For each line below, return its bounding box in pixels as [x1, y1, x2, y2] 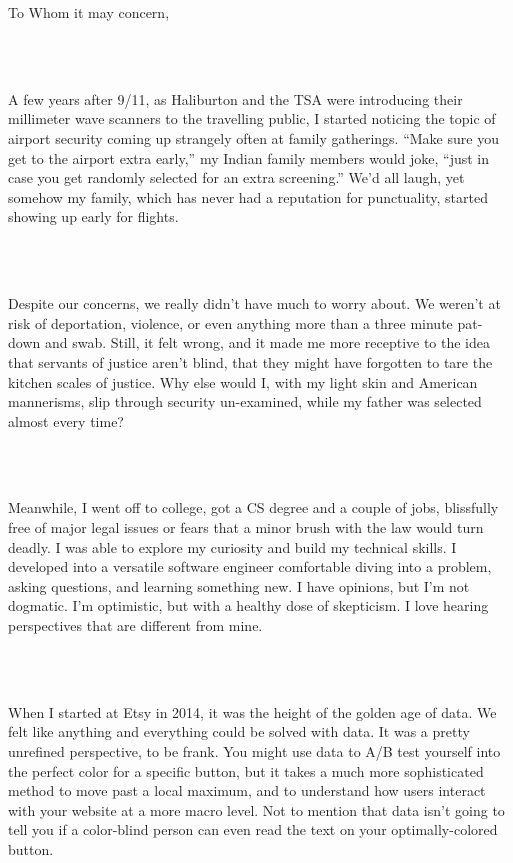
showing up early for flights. [8, 206, 179, 227]
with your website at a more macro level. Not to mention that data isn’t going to [8, 799, 505, 820]
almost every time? [8, 410, 124, 431]
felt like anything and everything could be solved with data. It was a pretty [8, 721, 470, 742]
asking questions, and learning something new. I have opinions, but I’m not [8, 575, 470, 596]
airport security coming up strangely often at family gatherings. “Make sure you [8, 127, 499, 148]
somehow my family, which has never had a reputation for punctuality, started [8, 186, 488, 207]
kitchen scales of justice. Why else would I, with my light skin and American [8, 371, 478, 392]
